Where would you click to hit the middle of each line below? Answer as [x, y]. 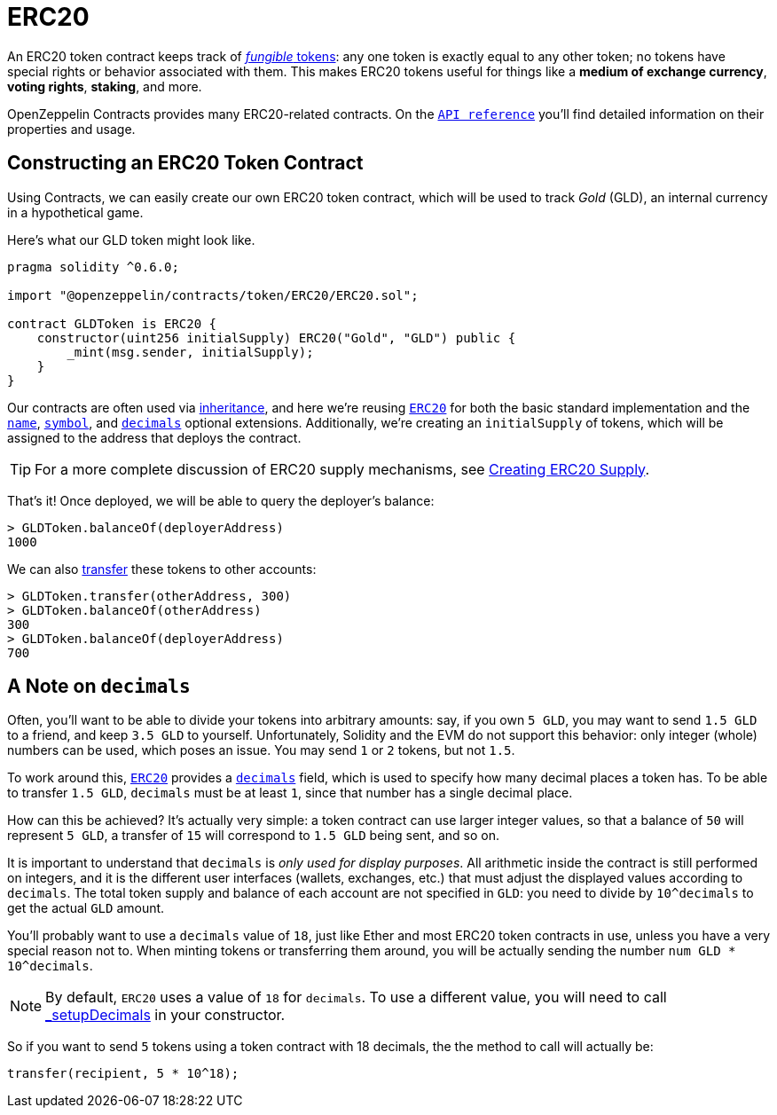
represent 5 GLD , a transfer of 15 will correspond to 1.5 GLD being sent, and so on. [253, 836]
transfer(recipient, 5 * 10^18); [123, 1074]
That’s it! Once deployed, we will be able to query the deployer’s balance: [221, 500]
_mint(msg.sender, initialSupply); [190, 352]
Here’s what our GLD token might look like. [131, 239]
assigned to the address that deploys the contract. [154, 437]
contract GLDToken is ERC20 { [112, 323]
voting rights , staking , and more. [105, 86]
